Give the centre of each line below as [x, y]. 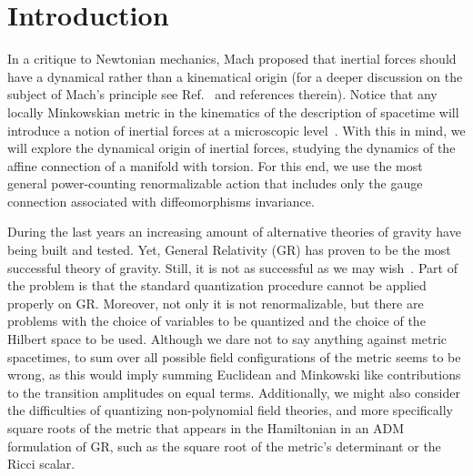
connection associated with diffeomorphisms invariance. [161, 201]
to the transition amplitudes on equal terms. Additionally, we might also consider [234, 392]
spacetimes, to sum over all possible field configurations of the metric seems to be [234, 356]
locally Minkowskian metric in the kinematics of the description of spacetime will [233, 111]
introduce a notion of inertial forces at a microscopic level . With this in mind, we [236, 130]
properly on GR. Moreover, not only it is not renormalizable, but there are [216, 303]
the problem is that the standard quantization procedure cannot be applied [217, 285]
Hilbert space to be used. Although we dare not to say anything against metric [227, 339]
